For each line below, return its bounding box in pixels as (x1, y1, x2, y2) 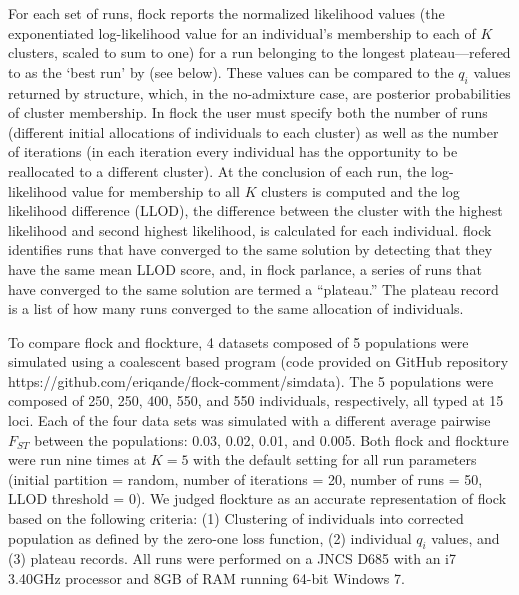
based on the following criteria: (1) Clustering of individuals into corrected (8, 508, 464, 529)
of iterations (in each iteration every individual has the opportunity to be (8, 141, 458, 162)
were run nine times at (8, 449, 147, 470)
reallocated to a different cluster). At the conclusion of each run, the (8, 160, 427, 181)
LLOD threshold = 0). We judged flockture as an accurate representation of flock (8, 488, 507, 509)
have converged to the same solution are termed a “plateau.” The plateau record (8, 278, 499, 299)
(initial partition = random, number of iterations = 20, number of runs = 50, (8, 468, 483, 489)
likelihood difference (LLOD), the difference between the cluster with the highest (8, 200, 503, 221)
